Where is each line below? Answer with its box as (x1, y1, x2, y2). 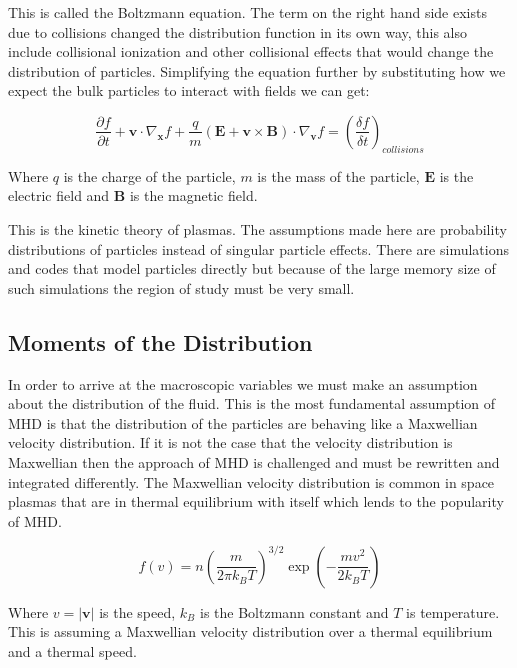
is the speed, (99, 601, 176, 622)
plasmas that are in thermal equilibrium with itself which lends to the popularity (8, 491, 504, 512)
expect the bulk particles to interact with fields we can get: (8, 80, 370, 101)
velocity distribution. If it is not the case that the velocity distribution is (8, 432, 453, 453)
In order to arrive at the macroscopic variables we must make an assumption (8, 373, 478, 394)
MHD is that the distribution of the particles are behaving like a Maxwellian (8, 412, 478, 433)
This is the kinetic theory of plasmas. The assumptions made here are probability (8, 218, 507, 239)
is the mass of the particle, (257, 165, 420, 186)
